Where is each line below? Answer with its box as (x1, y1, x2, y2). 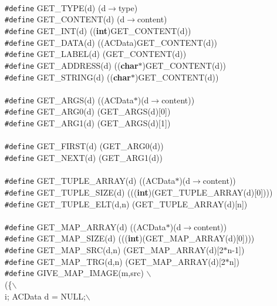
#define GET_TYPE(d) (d (5, 1, 106, 14)
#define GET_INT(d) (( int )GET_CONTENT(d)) (5, 24, 191, 36)
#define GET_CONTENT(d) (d (5, 13, 125, 25)
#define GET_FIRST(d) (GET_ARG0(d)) (5, 140, 164, 152)
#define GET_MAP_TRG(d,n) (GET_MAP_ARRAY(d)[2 (5, 255, 225, 267)
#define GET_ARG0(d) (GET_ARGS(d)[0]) (5, 105, 171, 117)
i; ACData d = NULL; (5, 290, 86, 302)
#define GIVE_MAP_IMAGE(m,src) (5, 267, 144, 279)
